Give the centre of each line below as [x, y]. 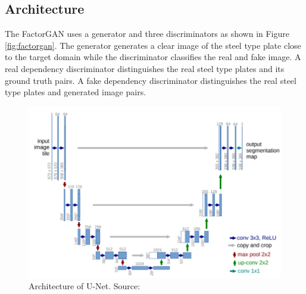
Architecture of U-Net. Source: [85, 286]
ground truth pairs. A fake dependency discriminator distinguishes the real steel [151, 80]
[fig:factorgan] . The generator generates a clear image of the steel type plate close [153, 45]
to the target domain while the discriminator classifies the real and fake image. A [153, 57]
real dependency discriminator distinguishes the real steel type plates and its [145, 68]
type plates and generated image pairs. [76, 92]
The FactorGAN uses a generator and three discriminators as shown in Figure [147, 34]
